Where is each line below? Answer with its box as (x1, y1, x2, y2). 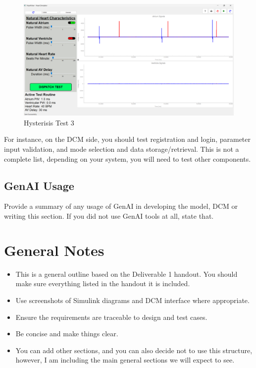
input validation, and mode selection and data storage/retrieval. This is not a (4, 144, 239, 154)
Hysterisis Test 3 (24, 117, 74, 127)
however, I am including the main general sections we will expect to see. (15, 355, 235, 365)
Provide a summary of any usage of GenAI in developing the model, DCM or (4, 201, 238, 211)
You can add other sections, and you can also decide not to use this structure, (15, 345, 253, 355)
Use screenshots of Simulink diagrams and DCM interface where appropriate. (15, 295, 250, 305)
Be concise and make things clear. (15, 328, 118, 339)
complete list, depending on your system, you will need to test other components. (4, 153, 251, 164)
